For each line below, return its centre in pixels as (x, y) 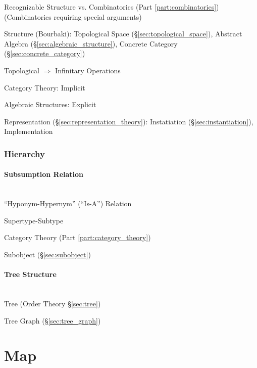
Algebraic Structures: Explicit (50, 104)
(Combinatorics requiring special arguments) (73, 16)
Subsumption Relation (44, 174)
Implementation (29, 131)
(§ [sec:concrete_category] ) (45, 53)
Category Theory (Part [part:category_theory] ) (78, 237)
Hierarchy (24, 153)
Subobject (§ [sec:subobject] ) (47, 254)
